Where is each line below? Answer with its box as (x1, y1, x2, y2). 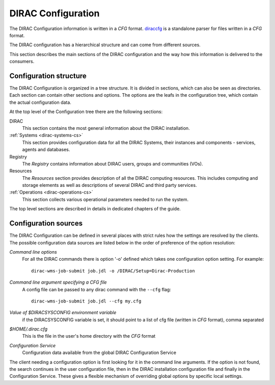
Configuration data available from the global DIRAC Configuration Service (22, 349, 177, 356)
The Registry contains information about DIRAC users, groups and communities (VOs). (22, 160, 203, 167)
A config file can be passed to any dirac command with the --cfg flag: (22, 286, 172, 292)
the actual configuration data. (9, 99, 71, 105)
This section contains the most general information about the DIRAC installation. (22, 125, 190, 131)
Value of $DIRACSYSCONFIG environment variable (9, 310, 117, 316)
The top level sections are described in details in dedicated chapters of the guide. (9, 206, 181, 212)
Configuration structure (9, 71, 87, 80)
